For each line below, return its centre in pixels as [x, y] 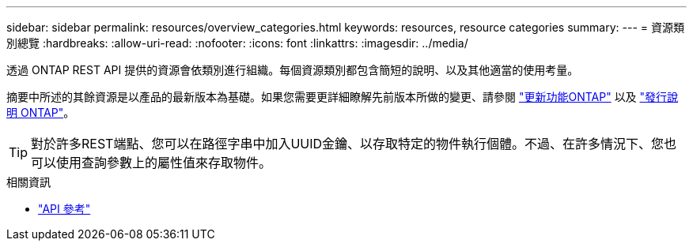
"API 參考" [64, 209]
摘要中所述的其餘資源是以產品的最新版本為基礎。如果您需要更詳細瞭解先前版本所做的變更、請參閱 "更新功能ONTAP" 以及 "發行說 [343, 97]
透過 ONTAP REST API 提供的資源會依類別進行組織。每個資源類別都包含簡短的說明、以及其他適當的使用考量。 [293, 70]
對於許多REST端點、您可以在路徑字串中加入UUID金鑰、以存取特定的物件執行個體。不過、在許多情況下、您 [348, 144]
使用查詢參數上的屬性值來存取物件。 [164, 163]
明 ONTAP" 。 [41, 112]
